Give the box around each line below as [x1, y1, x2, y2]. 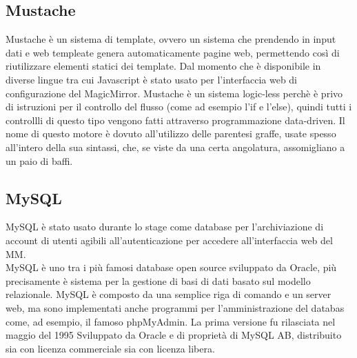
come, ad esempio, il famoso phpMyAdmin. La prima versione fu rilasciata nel [6, 314, 336, 328]
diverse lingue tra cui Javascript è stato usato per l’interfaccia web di [6, 72, 298, 86]
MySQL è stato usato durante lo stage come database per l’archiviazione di [6, 219, 324, 234]
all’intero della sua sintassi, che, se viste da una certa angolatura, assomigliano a [6, 139, 345, 154]
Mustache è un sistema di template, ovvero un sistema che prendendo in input [6, 32, 336, 46]
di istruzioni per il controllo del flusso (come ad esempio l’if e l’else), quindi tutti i [6, 99, 352, 114]
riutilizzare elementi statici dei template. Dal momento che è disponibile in [6, 59, 321, 73]
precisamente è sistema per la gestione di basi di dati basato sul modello [6, 273, 311, 288]
